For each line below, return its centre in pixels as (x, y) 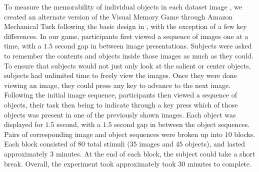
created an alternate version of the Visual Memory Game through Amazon (118, 16)
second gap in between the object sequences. (182, 124)
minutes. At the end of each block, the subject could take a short (155, 153)
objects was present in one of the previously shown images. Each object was (120, 114)
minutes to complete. (219, 163)
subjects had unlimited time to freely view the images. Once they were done (120, 75)
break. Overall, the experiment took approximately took (90, 163)
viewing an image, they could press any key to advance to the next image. (117, 85)
